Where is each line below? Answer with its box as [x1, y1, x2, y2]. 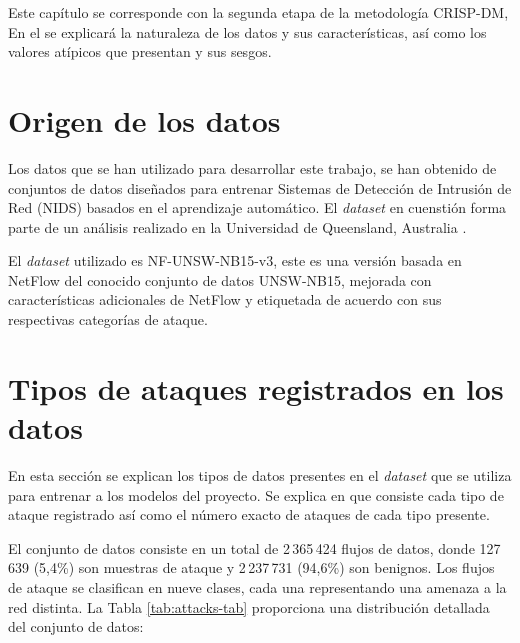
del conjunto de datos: [8, 616, 144, 637]
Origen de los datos [8, 99, 281, 140]
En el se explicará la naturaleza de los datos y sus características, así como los [8, 21, 487, 42]
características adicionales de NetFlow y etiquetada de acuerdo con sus [8, 289, 442, 310]
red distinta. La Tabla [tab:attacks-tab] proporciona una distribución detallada [8, 596, 490, 617]
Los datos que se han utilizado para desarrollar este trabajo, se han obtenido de [8, 157, 497, 178]
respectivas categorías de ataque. [8, 309, 208, 330]
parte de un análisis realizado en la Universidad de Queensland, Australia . [8, 216, 467, 237]
